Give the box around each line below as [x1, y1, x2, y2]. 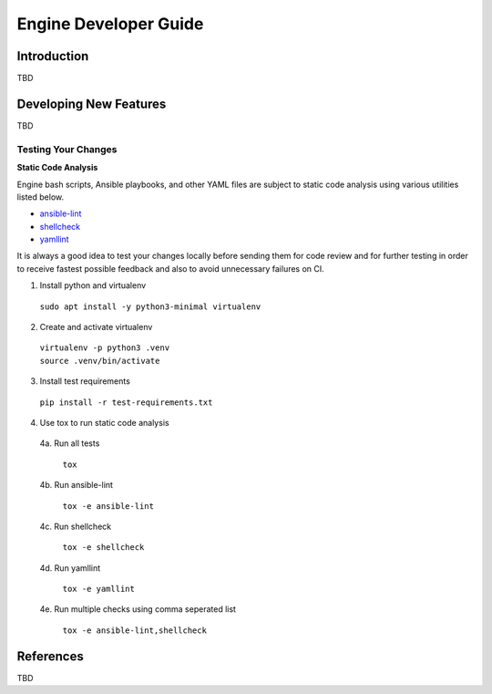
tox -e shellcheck [62, 543, 145, 553]
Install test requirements [39, 376, 131, 387]
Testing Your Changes [16, 142, 118, 155]
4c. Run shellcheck [39, 521, 112, 532]
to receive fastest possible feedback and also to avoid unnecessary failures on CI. [16, 263, 325, 274]
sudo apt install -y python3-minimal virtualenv [39, 301, 261, 312]
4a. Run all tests [39, 438, 100, 449]
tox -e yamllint [62, 584, 136, 595]
